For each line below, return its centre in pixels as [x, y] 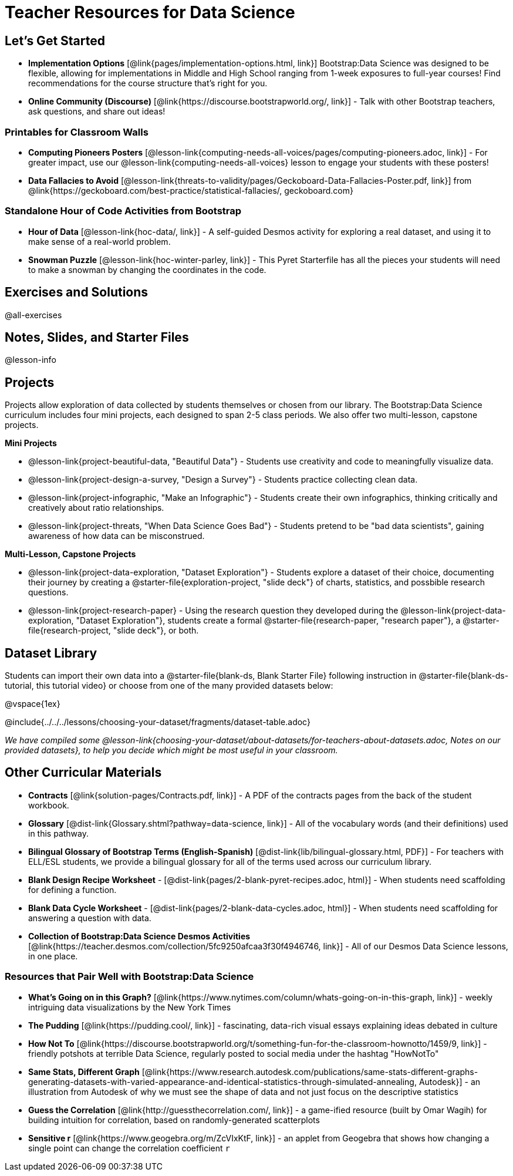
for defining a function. [72, 889]
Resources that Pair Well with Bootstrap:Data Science [129, 977]
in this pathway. [59, 833]
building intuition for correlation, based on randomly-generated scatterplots [174, 1120]
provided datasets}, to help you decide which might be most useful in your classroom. [171, 750]
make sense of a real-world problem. [99, 241]
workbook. [49, 805]
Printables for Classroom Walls [77, 132]
